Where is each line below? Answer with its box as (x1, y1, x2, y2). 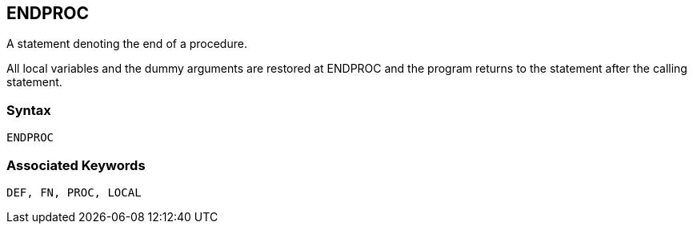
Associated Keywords (6, 157, 146, 173)
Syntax (6, 101, 51, 118)
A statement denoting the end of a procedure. (6, 37, 247, 51)
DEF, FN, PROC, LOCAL (6, 185, 142, 199)
